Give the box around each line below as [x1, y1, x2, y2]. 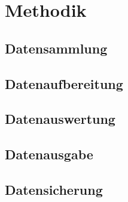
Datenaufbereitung [5, 74, 123, 93]
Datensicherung [5, 180, 103, 198]
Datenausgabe [5, 145, 93, 164]
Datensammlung [5, 38, 108, 57]
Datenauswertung [5, 109, 115, 128]
